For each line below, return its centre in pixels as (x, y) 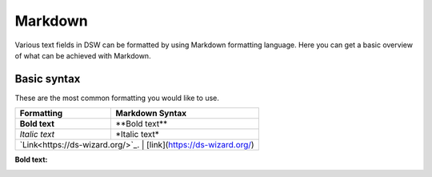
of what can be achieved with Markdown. (83, 55)
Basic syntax (48, 79)
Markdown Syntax (151, 114)
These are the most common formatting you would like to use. (117, 98)
